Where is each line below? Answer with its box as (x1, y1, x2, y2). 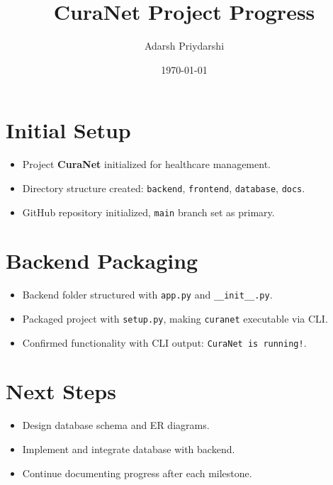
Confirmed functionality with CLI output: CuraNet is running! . (22, 335, 307, 350)
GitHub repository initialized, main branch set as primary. (22, 204, 275, 219)
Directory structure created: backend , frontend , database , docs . (22, 180, 305, 195)
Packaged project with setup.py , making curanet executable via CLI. (22, 311, 328, 325)
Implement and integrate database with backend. (22, 441, 235, 456)
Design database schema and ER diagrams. (22, 418, 210, 433)
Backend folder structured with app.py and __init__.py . (22, 287, 273, 302)
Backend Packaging (6, 246, 198, 275)
